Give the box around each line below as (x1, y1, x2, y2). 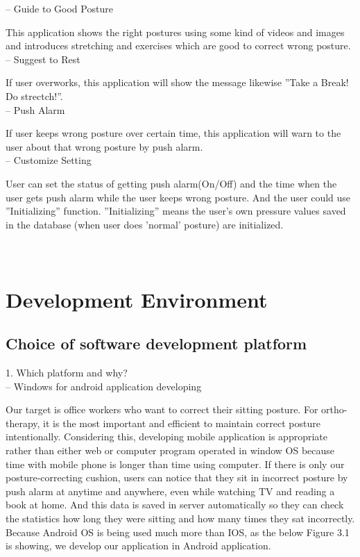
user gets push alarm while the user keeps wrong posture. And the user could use (6, 190, 351, 204)
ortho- (321, 402, 348, 417)
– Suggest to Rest (6, 51, 80, 66)
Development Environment (6, 285, 268, 313)
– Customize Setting (6, 153, 92, 167)
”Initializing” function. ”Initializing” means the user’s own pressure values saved (6, 203, 346, 218)
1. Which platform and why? (6, 365, 128, 380)
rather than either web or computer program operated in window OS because (6, 443, 335, 458)
